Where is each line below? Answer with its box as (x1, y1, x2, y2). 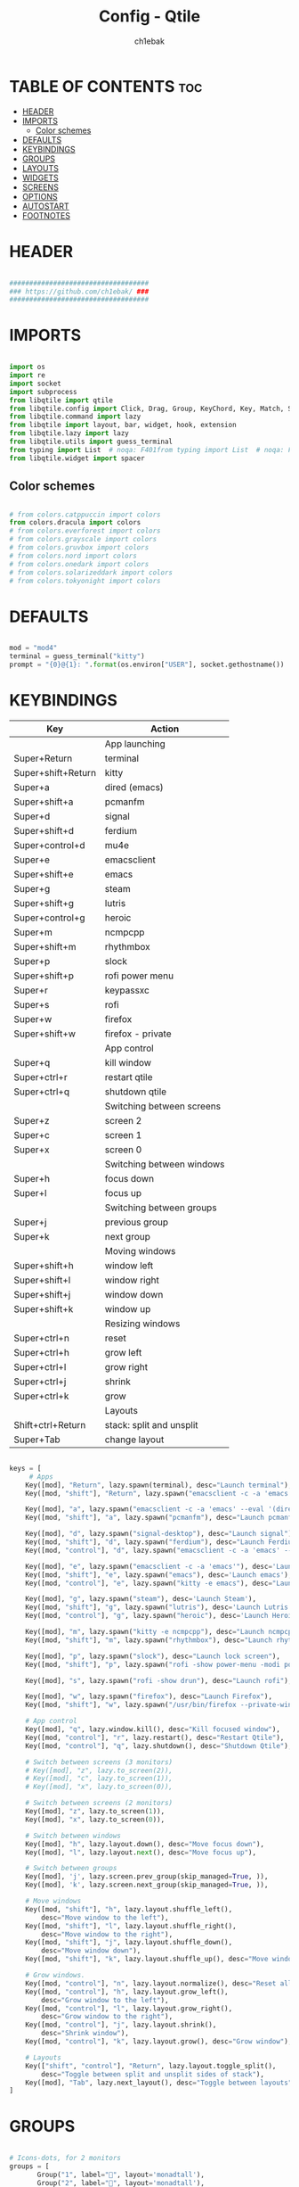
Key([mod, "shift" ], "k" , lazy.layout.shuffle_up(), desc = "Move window (25, 1955, 296, 1964)
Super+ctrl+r (13, 1070, 69, 1083)
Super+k (13, 1230, 51, 1242)
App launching (104, 738, 166, 750)
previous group (104, 1216, 169, 1228)
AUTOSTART (21, 201, 69, 211)
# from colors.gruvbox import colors (9, 543, 149, 552)
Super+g (13, 882, 51, 895)
